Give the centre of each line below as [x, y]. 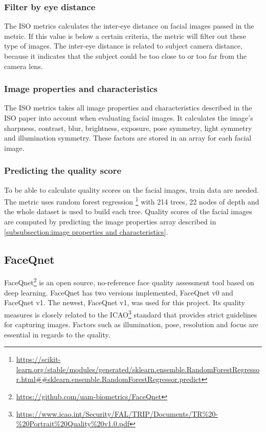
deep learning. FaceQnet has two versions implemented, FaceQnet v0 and [119, 292]
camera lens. [24, 66]
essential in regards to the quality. [57, 334]
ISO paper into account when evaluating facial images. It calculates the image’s [129, 118]
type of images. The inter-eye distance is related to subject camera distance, [123, 46]
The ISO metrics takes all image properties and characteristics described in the [128, 108]
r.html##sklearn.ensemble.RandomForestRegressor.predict [109, 379]
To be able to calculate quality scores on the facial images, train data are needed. [132, 189]
